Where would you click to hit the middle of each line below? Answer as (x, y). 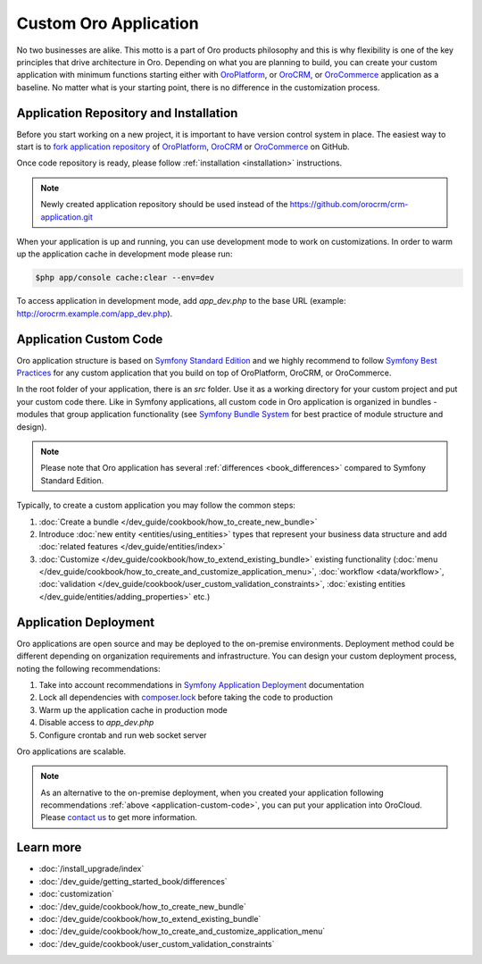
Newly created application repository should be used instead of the (164, 205)
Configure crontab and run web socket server (123, 735)
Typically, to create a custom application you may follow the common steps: (156, 506)
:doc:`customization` (77, 894)
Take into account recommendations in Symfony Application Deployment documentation (202, 684)
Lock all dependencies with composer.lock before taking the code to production (186, 698)
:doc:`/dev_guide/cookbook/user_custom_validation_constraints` (157, 943)
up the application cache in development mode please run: (125, 254)
